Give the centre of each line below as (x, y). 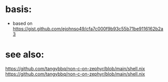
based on (23, 23)
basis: (19, 9)
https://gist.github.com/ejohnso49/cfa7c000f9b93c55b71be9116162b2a (88, 28)
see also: (25, 55)
